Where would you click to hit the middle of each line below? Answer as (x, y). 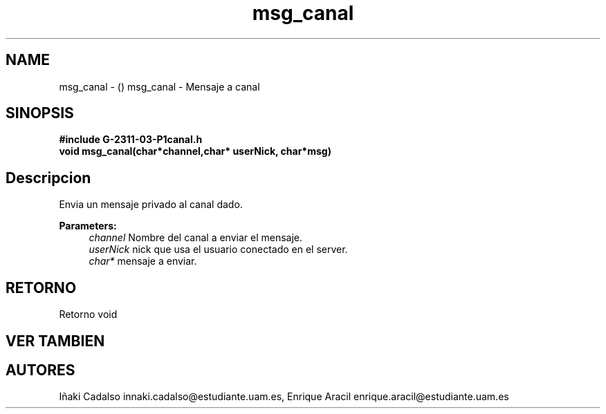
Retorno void (88, 314)
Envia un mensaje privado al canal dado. (151, 205)
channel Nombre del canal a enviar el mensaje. (196, 238)
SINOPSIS (40, 113)
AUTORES (40, 370)
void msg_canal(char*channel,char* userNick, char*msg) (195, 151)
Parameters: (88, 226)
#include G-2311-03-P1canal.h (131, 140)
